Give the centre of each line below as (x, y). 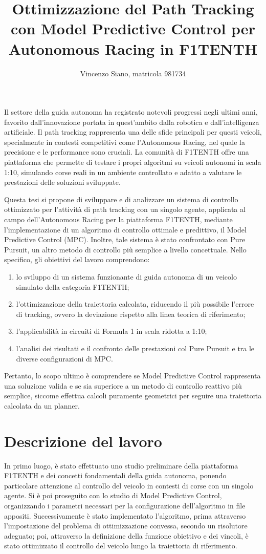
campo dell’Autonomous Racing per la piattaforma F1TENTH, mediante (118, 219)
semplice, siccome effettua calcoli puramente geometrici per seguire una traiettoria (133, 396)
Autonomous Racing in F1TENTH (133, 48)
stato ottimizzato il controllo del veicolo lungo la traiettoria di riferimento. (121, 546)
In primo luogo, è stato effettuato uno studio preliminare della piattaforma (121, 465)
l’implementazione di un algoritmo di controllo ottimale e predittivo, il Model (125, 229)
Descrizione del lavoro (83, 441)
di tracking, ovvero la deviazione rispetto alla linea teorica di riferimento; (131, 314)
